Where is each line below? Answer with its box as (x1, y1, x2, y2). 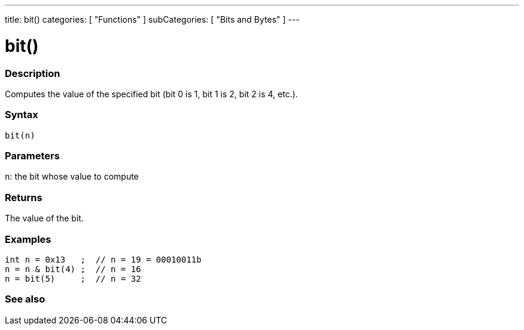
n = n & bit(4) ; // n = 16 (5, 264, 141, 274)
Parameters (5, 150, 60, 162)
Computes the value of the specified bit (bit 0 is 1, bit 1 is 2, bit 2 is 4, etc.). (5, 88, 298, 99)
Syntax (5, 109, 38, 121)
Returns (5, 191, 42, 203)
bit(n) (5, 130, 35, 140)
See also (5, 293, 45, 306)
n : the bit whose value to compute (5, 171, 139, 182)
